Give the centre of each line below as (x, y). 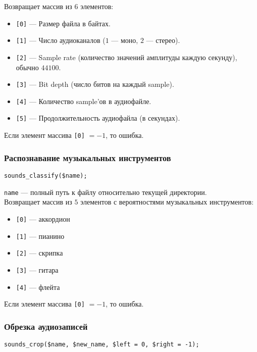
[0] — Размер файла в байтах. (63, 23)
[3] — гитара (37, 269)
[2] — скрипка (39, 253)
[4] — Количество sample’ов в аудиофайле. (84, 101)
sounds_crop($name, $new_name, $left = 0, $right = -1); (102, 345)
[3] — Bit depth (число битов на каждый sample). (95, 84)
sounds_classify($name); (46, 176)
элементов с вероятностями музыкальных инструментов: (167, 202)
